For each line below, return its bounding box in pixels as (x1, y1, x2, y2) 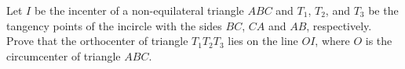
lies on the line (228, 33, 298, 49)
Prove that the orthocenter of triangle (6, 33, 188, 49)
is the (365, 33, 392, 49)
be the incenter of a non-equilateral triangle (34, 2, 244, 18)
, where (315, 33, 350, 49)
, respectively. (306, 17, 372, 33)
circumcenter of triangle (6, 47, 121, 64)
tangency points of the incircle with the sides (6, 17, 222, 33)
